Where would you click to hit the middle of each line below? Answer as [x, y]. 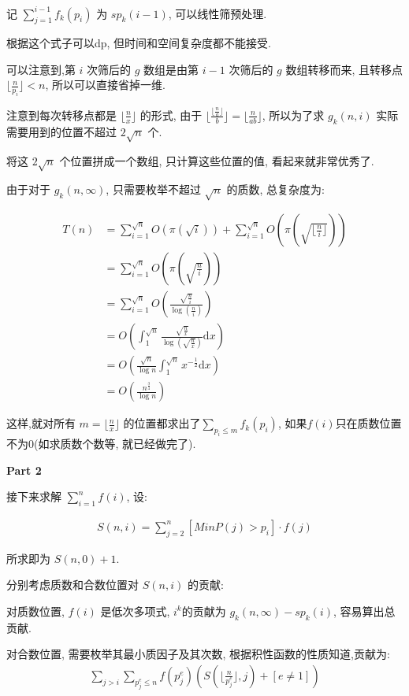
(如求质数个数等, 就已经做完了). [115, 443]
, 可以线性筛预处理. [218, 13]
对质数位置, [35, 611]
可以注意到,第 [41, 69]
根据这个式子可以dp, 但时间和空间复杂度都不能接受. [139, 43]
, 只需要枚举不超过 [153, 189]
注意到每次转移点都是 [61, 115]
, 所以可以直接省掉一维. [105, 85]
